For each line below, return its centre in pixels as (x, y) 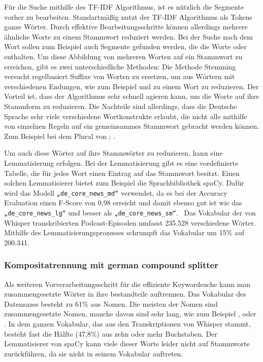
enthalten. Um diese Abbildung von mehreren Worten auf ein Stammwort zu (123, 56)
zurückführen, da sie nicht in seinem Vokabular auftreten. (94, 353)
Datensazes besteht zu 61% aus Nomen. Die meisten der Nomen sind (111, 303)
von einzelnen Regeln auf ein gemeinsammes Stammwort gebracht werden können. (132, 126)
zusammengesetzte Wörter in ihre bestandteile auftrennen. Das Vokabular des (125, 294)
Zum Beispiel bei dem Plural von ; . (60, 136)
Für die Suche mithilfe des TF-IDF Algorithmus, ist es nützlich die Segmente (124, 7)
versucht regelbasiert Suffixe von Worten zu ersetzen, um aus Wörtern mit (120, 76)
